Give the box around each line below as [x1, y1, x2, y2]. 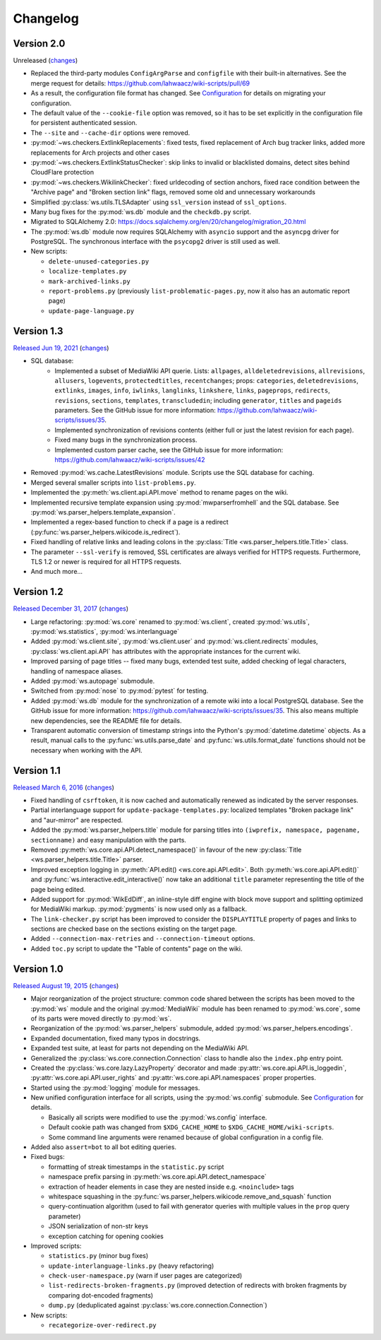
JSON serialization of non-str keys [48, 1222, 148, 1230]
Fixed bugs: [30, 1153, 65, 1161]
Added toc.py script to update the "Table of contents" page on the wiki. [30, 944, 243, 953]
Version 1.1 [13, 764, 61, 777]
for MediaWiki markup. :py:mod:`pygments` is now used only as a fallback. [30, 905, 247, 913]
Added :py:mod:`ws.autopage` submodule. [30, 676, 155, 685]
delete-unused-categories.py [48, 257, 150, 265]
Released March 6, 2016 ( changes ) [13, 783, 114, 792]
